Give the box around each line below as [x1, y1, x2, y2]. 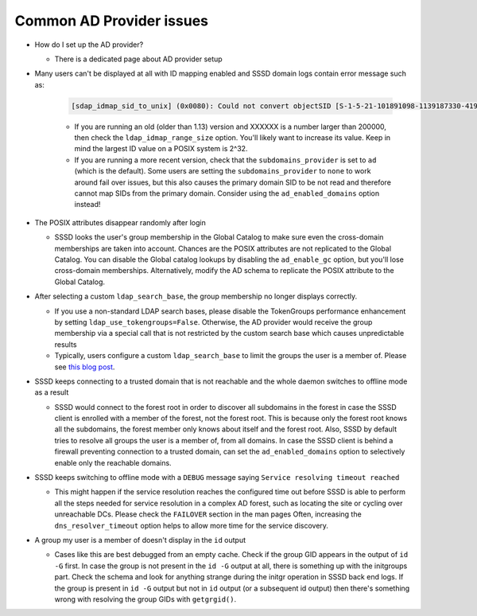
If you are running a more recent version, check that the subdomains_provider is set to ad [74, 155, 377, 165]
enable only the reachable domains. [54, 458, 172, 467]
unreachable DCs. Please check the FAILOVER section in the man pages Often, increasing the [54, 509, 362, 519]
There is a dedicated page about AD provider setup [54, 54, 223, 64]
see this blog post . [54, 362, 115, 372]
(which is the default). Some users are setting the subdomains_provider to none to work [74, 166, 371, 176]
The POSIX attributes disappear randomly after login [34, 217, 206, 227]
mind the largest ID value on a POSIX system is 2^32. [74, 144, 248, 154]
